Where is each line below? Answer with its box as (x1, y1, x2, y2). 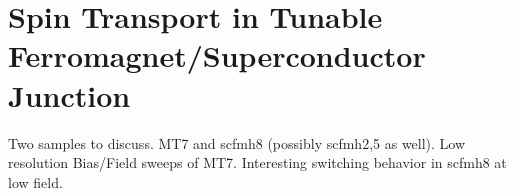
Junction (8, 74, 131, 115)
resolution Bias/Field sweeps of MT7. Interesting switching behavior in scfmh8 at (8, 152, 507, 173)
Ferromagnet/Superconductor (8, 35, 426, 76)
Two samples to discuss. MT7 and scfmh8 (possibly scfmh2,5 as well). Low (8, 132, 466, 153)
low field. (8, 171, 63, 192)
